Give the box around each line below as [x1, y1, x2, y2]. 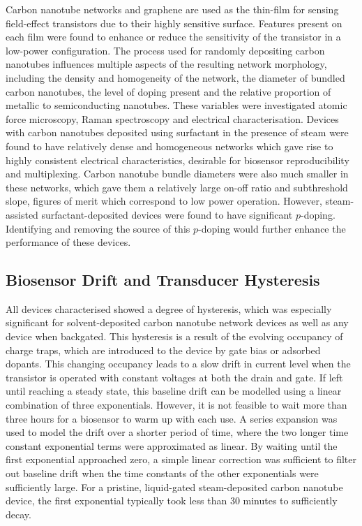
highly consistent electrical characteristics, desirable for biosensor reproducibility [6, 152, 349, 167]
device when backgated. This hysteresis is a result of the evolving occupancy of [6, 329, 343, 344]
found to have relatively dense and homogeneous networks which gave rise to [6, 138, 333, 153]
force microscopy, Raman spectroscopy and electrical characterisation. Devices [6, 111, 339, 126]
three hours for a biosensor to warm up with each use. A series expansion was [6, 411, 338, 425]
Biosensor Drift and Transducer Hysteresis [6, 269, 320, 291]
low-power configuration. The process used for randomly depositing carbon [6, 43, 325, 57]
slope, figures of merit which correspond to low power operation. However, [6, 193, 322, 208]
